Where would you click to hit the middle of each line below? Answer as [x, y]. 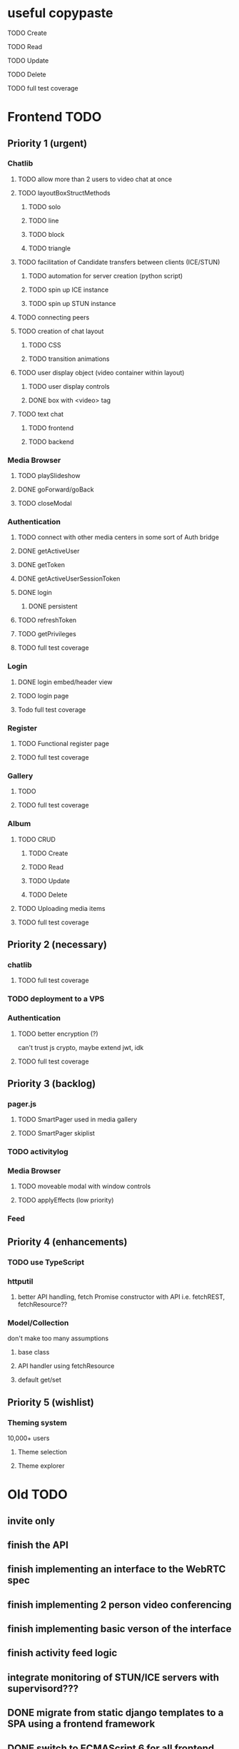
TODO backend [51, 442]
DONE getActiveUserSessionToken [69, 578]
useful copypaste [60, 13]
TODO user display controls [69, 386]
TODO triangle [50, 248]
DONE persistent [53, 606]
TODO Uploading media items [61, 908]
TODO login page [43, 695]
